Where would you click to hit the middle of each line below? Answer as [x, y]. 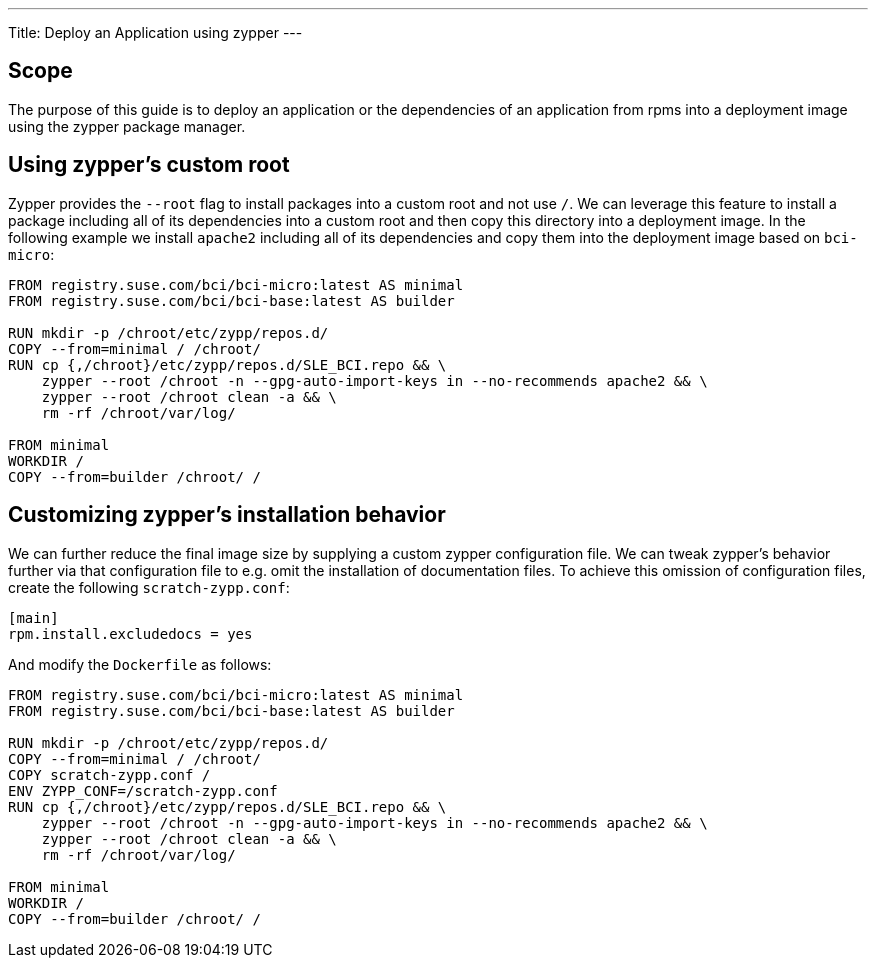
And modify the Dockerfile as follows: [140, 664]
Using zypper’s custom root [149, 165]
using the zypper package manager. [127, 126]
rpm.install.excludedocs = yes [130, 633]
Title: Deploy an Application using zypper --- [155, 32]
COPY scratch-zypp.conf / [109, 774]
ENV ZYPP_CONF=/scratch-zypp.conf [143, 790]
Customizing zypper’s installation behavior [227, 515]
